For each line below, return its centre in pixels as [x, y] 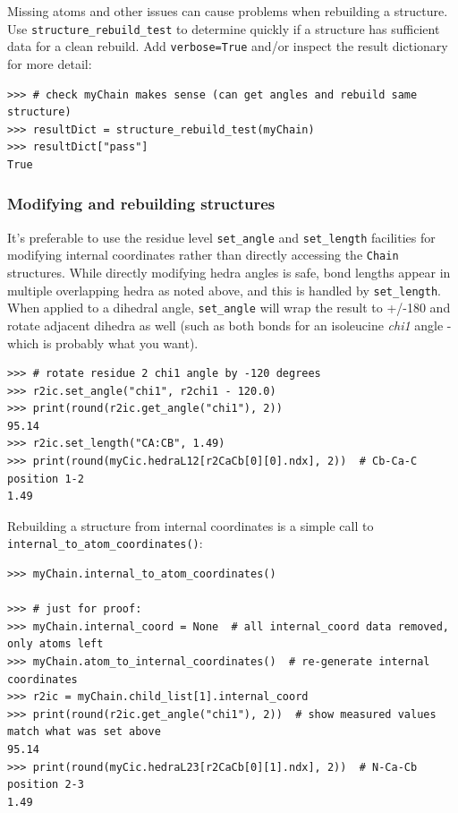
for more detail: [50, 63]
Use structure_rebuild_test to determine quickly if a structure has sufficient [224, 28]
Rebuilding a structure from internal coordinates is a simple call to [191, 525]
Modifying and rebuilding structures [141, 204]
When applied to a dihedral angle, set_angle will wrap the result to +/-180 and [229, 308]
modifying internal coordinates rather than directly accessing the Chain [203, 255]
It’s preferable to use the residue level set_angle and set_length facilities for [221, 237]
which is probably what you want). [103, 342]
